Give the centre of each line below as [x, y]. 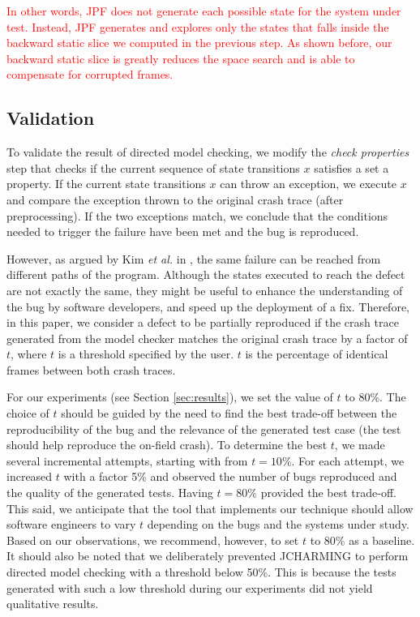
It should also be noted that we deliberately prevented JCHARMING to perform [208, 556]
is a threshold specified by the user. [146, 354]
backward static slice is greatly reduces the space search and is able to [181, 58]
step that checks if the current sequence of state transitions [153, 167]
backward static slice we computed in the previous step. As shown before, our [199, 43]
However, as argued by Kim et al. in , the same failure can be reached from [194, 258]
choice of [28, 413]
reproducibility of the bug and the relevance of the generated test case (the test [204, 428]
